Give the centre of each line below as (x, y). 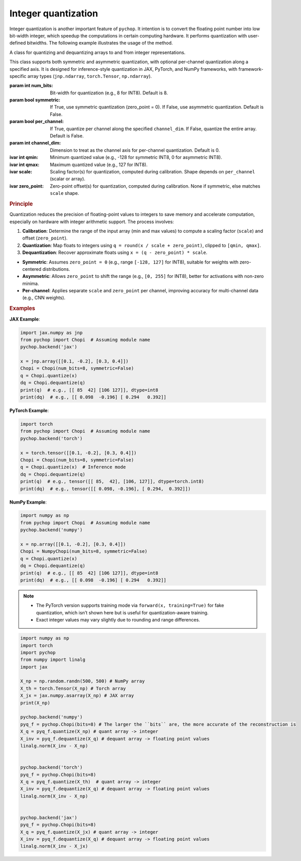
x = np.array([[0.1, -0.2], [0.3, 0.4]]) (73, 544)
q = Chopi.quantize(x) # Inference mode (73, 467)
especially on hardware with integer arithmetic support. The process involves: (92, 222)
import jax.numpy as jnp (52, 333)
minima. (31, 283)
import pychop (38, 652)
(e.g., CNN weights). (44, 298)
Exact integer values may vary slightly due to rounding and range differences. (118, 620)
